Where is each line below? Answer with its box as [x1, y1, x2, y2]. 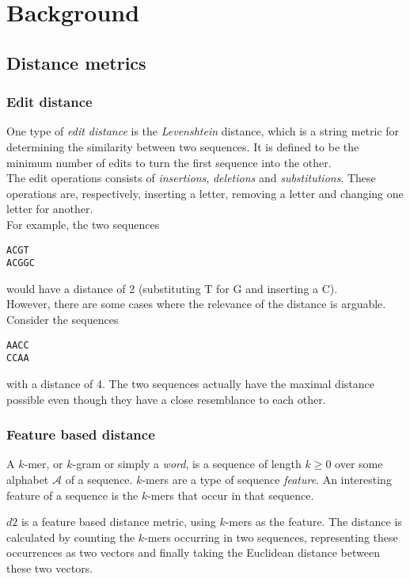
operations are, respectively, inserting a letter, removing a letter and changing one [6, 185, 404, 201]
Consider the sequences [6, 311, 119, 328]
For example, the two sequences [6, 215, 160, 232]
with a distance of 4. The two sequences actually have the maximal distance [6, 375, 374, 391]
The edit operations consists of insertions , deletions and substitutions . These [6, 170, 376, 186]
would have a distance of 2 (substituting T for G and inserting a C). [6, 280, 338, 296]
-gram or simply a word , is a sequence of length [72, 455, 302, 472]
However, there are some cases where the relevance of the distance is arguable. [6, 295, 386, 312]
